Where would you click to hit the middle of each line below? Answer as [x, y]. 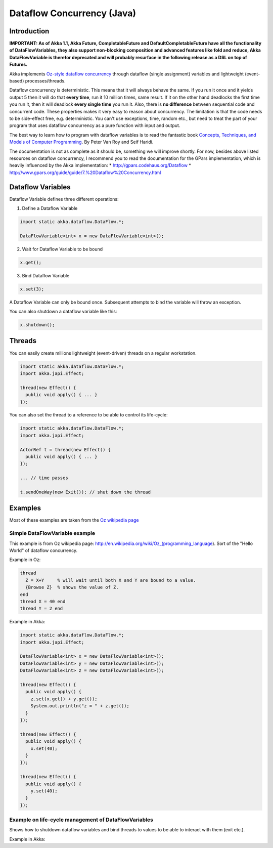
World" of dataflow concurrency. [43, 550]
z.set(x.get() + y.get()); [64, 699]
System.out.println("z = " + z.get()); [80, 706]
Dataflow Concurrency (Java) [73, 13]
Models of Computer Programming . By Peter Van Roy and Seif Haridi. [81, 142]
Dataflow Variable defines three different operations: [64, 199]
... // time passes [44, 478]
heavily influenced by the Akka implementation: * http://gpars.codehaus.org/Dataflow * [100, 165]
